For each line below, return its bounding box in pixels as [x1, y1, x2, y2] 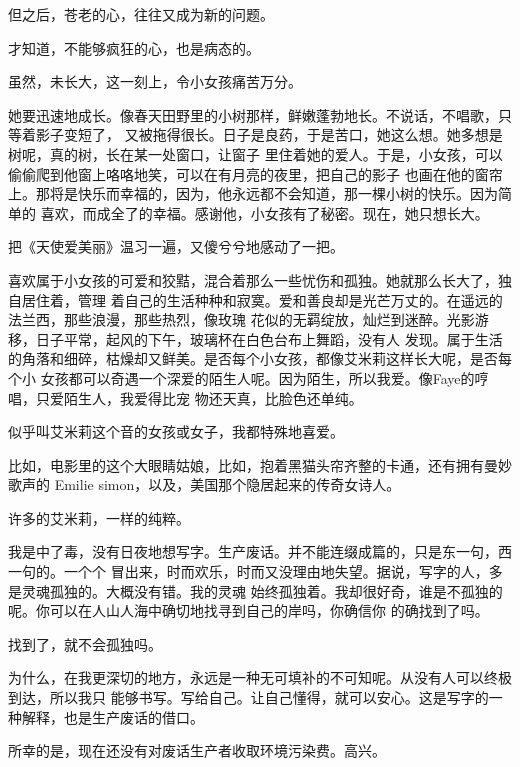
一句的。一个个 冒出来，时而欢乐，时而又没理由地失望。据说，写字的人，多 [8, 561, 503, 582]
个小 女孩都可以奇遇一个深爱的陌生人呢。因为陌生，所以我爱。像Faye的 [8, 367, 475, 388]
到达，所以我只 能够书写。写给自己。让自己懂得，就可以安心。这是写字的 [8, 687, 489, 708]
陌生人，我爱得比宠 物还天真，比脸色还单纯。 [63, 387, 363, 408]
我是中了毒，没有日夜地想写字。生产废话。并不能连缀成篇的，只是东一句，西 [8, 541, 512, 562]
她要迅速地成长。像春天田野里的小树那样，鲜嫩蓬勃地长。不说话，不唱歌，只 [8, 104, 512, 125]
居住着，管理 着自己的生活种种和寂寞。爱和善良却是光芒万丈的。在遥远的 [21, 289, 503, 310]
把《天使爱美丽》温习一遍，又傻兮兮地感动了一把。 [8, 236, 344, 257]
